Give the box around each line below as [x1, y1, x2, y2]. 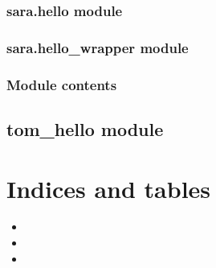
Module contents [6, 74, 117, 94]
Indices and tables [6, 171, 211, 204]
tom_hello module [6, 116, 164, 141]
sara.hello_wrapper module [6, 37, 189, 57]
